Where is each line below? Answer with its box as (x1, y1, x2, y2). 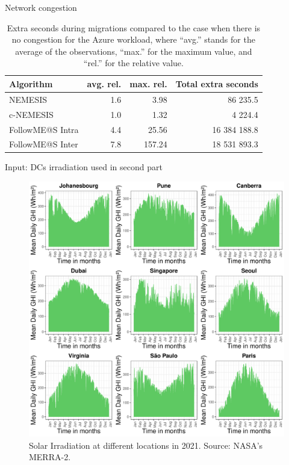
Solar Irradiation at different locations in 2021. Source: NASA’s (29, 439, 263, 451)
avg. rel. (87, 77, 122, 90)
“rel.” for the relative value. (83, 57, 184, 69)
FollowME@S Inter (9, 138, 78, 150)
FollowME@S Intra (9, 123, 79, 135)
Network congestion (5, 1, 77, 13)
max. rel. (129, 77, 167, 90)
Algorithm (9, 77, 53, 90)
